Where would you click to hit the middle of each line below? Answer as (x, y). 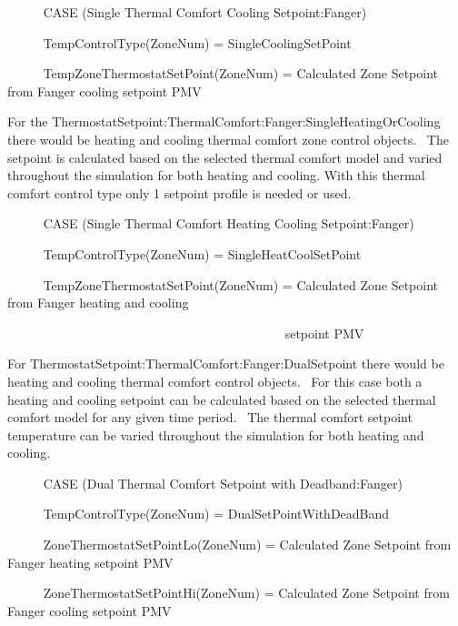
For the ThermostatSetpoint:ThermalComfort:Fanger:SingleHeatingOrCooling (224, 121)
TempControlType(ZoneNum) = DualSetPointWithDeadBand (216, 514)
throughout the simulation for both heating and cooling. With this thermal (216, 175)
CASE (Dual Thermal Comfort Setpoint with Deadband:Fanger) (223, 483)
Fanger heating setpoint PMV (90, 562)
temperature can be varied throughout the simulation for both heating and (216, 434)
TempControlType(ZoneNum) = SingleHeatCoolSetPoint (202, 253)
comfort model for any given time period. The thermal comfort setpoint (210, 417)
